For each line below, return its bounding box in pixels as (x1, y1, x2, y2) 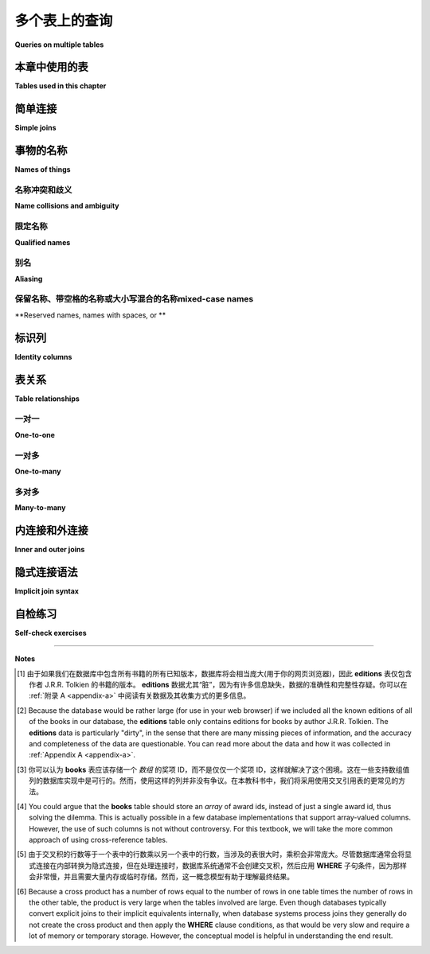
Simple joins (14, 123, 57, 133)
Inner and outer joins (14, 544, 85, 554)
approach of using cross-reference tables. (29, 835, 168, 845)
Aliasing (14, 274, 43, 283)
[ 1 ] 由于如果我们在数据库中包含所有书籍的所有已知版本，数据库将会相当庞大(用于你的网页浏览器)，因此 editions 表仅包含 (17, 668, 412, 678)
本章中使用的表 (14, 60, 88, 74)
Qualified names (14, 237, 71, 247)
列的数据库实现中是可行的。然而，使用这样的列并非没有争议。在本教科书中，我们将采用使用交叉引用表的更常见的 (29, 776, 399, 785)
